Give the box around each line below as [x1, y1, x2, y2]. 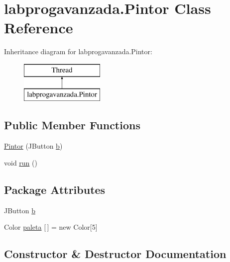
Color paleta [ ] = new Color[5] [4, 222, 98, 232]
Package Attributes [4, 181, 106, 197]
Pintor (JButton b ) [4, 141, 63, 151]
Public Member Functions [4, 117, 140, 133]
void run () [4, 157, 37, 168]
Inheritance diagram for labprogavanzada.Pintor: [4, 46, 152, 57]
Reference [4, 17, 73, 38]
